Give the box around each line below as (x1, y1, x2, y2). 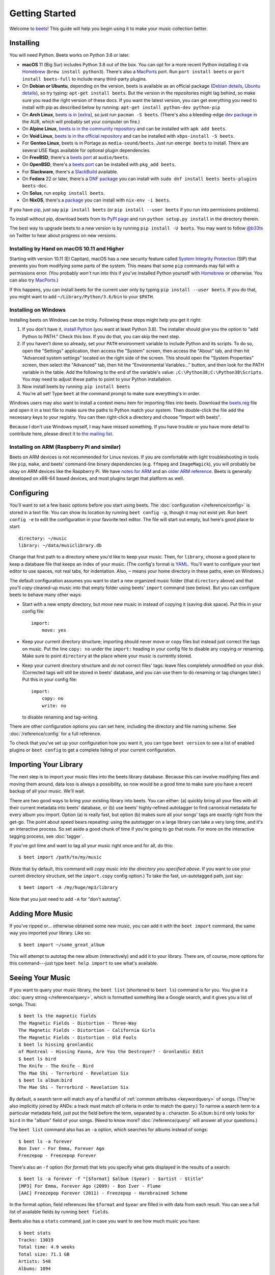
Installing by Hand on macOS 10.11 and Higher (9, 245, 124, 252)
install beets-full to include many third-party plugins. (22, 75, 147, 82)
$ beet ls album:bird (18, 1077, 72, 1083)
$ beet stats (18, 1230, 51, 1236)
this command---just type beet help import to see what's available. (9, 960, 158, 966)
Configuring (9, 489, 49, 497)
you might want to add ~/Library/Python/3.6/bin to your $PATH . (9, 293, 154, 299)
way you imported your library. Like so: (9, 930, 91, 936)
